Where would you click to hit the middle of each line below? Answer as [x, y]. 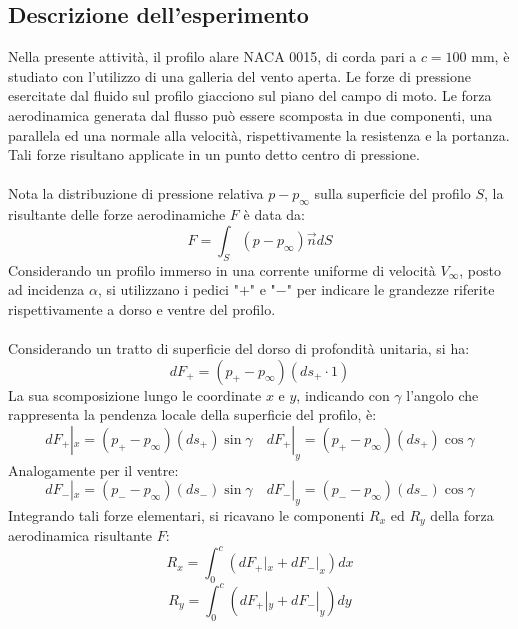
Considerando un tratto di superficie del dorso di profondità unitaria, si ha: [239, 347]
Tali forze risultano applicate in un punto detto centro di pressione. [214, 154]
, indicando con [343, 394]
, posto [480, 269]
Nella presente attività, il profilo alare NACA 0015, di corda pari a [212, 56]
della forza [462, 514]
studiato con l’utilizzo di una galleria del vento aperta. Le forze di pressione [239, 75]
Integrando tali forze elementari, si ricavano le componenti [186, 514]
